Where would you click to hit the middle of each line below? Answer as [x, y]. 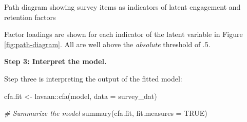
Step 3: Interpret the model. [55, 61]
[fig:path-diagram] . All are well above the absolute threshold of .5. [107, 44]
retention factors [30, 17]
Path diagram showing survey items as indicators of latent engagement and [122, 7]
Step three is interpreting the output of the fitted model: [93, 78]
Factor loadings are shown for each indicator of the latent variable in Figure [123, 34]
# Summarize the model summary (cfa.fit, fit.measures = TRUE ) [106, 113]
